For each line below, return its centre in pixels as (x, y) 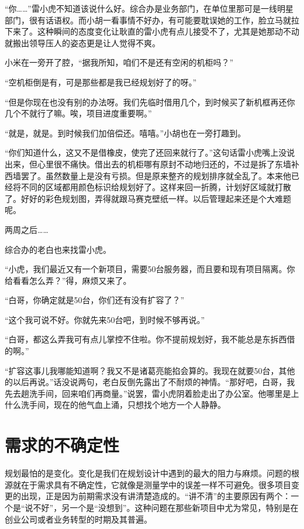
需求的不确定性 (62, 445)
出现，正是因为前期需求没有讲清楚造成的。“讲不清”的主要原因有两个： (156, 496)
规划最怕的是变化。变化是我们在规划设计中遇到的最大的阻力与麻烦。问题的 (148, 473)
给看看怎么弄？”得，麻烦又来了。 (68, 280)
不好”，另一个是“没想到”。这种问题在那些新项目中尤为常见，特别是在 (166, 507)
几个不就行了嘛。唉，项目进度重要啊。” (78, 113)
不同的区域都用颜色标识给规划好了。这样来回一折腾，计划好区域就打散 (156, 187)
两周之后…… (27, 229)
